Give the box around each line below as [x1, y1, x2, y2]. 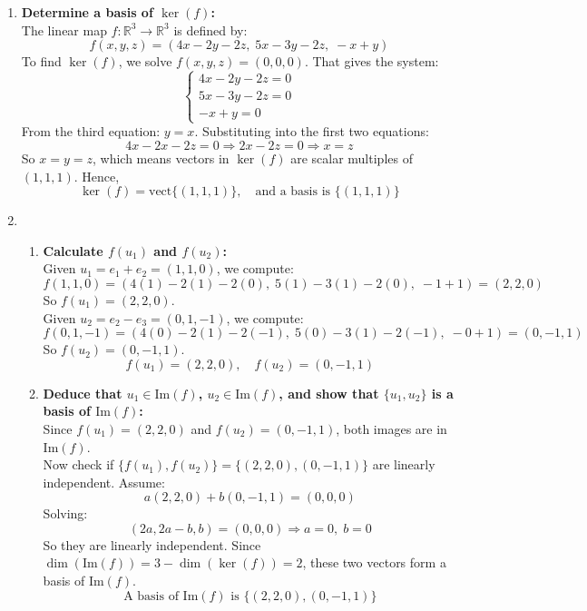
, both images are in [336, 419, 447, 438]
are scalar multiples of [290, 148, 413, 167]
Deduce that [43, 383, 122, 402]
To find [21, 52, 62, 71]
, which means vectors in [92, 148, 230, 167]
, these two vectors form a [302, 553, 446, 572]
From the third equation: [21, 122, 161, 141]
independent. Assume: [43, 472, 165, 491]
